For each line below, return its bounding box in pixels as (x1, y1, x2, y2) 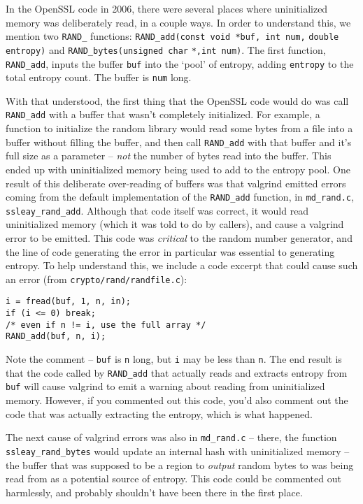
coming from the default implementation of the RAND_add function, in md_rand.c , (6, 189, 354, 204)
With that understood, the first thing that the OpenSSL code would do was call (6, 93, 349, 108)
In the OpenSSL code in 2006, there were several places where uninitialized (6, 1, 328, 15)
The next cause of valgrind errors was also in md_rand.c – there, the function (6, 430, 337, 445)
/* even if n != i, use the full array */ (6, 319, 206, 330)
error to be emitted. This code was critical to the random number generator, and (6, 231, 353, 245)
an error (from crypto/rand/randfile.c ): (6, 271, 187, 286)
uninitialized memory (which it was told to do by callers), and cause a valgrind (6, 217, 344, 231)
